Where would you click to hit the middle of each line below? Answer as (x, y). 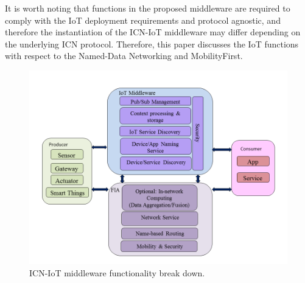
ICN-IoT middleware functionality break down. (117, 272)
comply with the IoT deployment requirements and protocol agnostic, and (143, 20)
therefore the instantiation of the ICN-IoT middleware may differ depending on (153, 32)
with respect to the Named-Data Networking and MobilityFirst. (124, 56)
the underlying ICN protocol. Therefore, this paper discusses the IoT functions (152, 44)
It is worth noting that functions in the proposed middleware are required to (148, 8)
